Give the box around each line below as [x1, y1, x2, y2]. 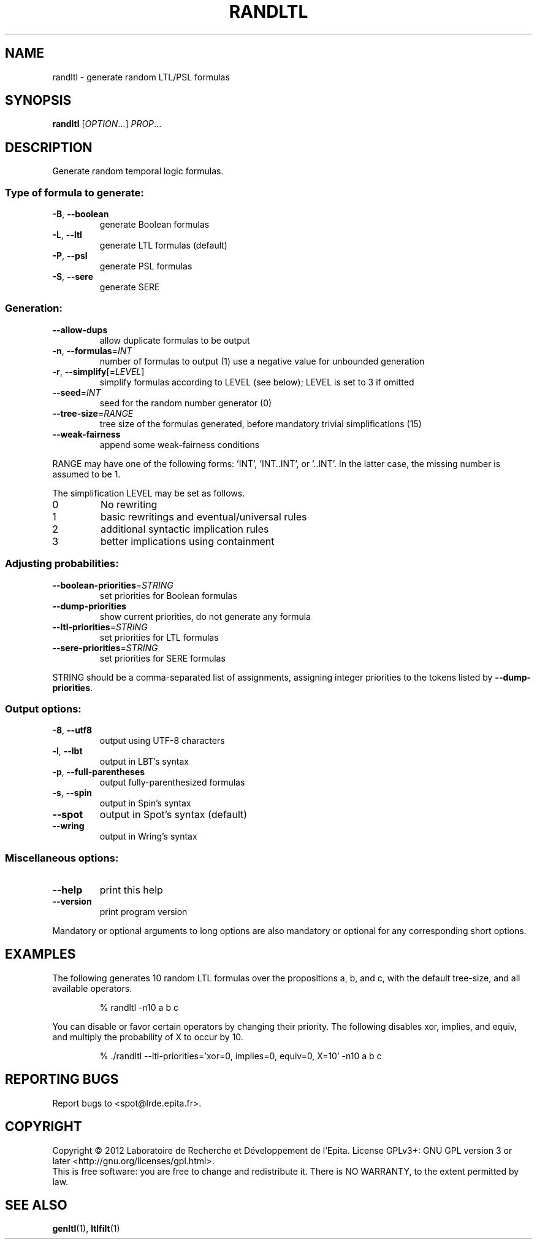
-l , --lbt [52, 746, 83, 757]
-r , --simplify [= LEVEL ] [52, 366, 145, 377]
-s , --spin [52, 787, 93, 798]
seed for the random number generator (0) [99, 397, 272, 408]
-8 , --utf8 [52, 725, 93, 736]
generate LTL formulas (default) [99, 240, 227, 251]
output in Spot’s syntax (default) [99, 808, 248, 821]
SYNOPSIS [5, 93, 72, 109]
